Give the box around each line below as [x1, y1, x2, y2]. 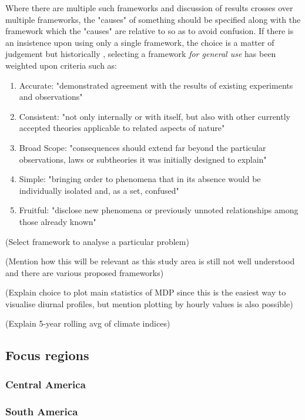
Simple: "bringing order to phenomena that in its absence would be [19, 173, 261, 185]
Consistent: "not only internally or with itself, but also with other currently [19, 110, 290, 122]
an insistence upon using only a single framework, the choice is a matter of [5, 36, 274, 48]
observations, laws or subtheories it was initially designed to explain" [19, 153, 267, 165]
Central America [5, 377, 86, 391]
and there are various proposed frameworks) [5, 266, 164, 278]
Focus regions [5, 346, 89, 364]
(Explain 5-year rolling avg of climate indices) [5, 317, 170, 330]
